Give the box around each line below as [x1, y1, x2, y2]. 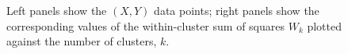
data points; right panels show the [154, 2, 319, 18]
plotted [307, 17, 342, 34]
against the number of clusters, [6, 33, 157, 49]
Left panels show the [6, 2, 107, 18]
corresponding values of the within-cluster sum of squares [6, 17, 285, 34]
